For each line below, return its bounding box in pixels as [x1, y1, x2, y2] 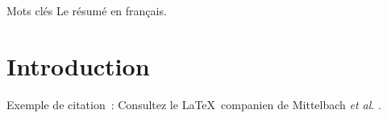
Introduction [6, 49, 150, 82]
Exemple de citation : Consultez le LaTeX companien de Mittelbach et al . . [6, 96, 381, 112]
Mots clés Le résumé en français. [6, 2, 167, 18]
